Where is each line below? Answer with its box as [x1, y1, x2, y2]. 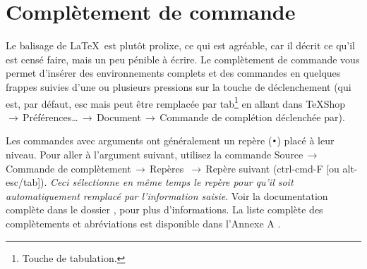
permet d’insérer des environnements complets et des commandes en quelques [6, 65, 341, 80]
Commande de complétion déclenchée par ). [160, 109, 345, 124]
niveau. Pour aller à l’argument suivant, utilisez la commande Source [6, 147, 303, 161]
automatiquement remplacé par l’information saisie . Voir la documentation [6, 188, 328, 203]
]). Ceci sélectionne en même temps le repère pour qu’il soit [37, 175, 294, 189]
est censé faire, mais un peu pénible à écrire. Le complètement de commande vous [6, 51, 360, 66]
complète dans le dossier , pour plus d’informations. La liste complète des [6, 202, 323, 217]
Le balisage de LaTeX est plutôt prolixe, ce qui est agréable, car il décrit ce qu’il [6, 38, 356, 53]
